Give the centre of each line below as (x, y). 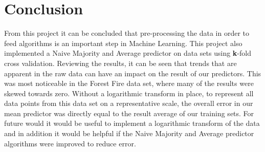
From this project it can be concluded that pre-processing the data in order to (127, 33)
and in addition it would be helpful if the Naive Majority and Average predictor (129, 133)
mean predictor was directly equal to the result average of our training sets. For (129, 113)
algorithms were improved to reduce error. (70, 143)
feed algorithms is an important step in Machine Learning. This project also (123, 43)
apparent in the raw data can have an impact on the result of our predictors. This (133, 73)
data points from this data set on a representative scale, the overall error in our (129, 103)
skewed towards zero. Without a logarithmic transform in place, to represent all (129, 93)
